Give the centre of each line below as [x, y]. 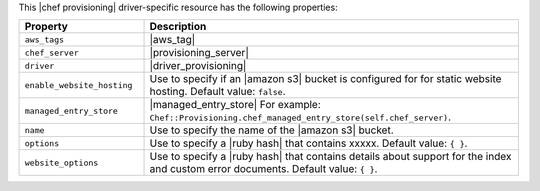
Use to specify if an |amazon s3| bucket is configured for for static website [325, 79]
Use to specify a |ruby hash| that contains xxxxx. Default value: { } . [308, 143]
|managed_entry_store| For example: [235, 105]
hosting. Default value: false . [217, 92]
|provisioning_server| [199, 53]
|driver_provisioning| [198, 66]
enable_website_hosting [78, 85]
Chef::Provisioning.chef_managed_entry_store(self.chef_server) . [300, 117]
